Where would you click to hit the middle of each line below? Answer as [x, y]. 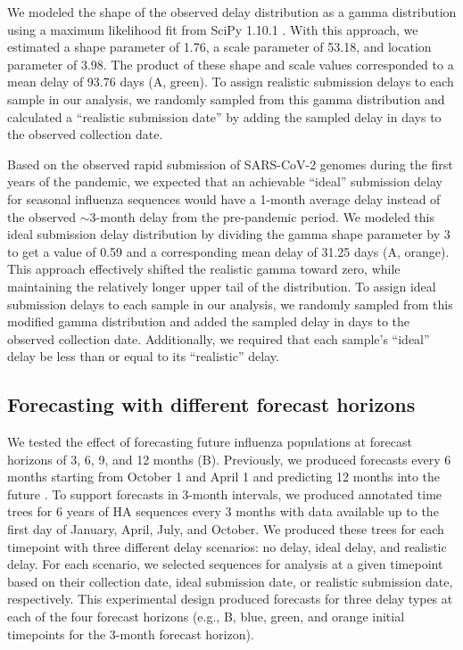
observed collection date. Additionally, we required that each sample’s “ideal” [219, 338]
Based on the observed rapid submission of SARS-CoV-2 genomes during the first [230, 164]
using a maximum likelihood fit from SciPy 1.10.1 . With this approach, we [213, 29]
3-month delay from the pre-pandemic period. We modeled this [262, 216]
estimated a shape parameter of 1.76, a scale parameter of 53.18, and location [219, 47]
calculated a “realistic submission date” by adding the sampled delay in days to [224, 116]
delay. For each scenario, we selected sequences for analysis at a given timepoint [225, 564]
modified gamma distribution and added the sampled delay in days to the [209, 321]
